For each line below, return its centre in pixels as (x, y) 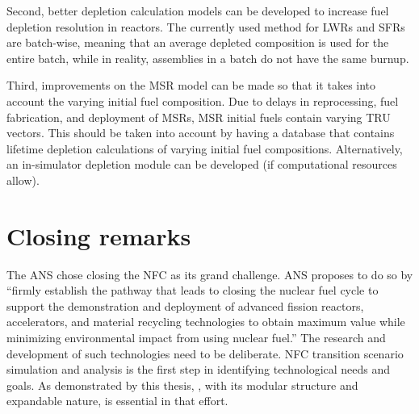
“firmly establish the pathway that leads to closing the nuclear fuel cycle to (193, 290)
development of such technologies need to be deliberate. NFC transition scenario (205, 353)
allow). (23, 180)
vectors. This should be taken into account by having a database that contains (201, 133)
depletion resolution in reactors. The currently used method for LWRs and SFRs (206, 26)
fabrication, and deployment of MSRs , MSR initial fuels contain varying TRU (199, 117)
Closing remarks (99, 235)
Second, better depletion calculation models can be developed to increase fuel (198, 10)
